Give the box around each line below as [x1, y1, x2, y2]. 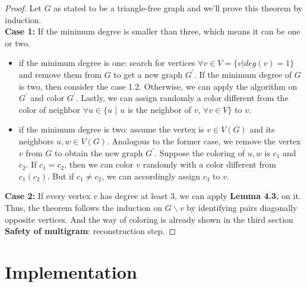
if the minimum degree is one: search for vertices [18, 56, 195, 69]
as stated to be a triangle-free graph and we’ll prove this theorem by [53, 2, 303, 14]
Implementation [5, 259, 137, 283]
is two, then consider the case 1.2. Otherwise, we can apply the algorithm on [18, 80, 297, 92]
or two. [5, 36, 30, 49]
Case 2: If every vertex [5, 190, 91, 202]
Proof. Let [5, 2, 42, 14]
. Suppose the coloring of [154, 146, 245, 159]
